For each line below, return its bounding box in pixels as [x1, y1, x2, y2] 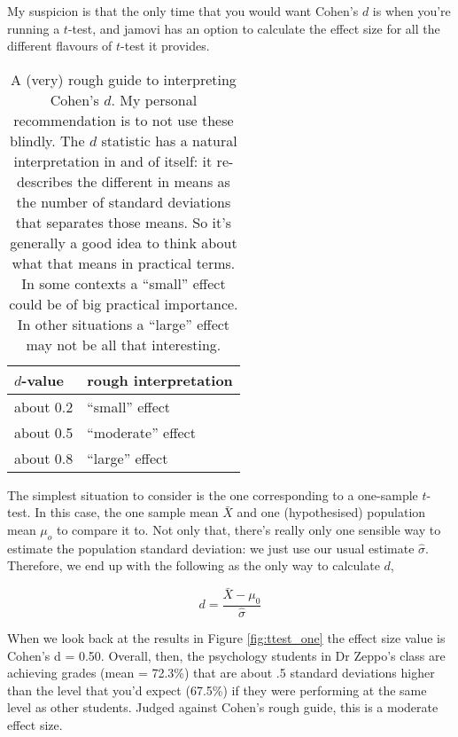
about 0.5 [14, 421, 74, 443]
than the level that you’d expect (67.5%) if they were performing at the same [7, 680, 427, 699]
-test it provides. [120, 36, 210, 55]
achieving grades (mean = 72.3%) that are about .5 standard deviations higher [7, 663, 435, 682]
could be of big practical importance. [9, 293, 238, 314]
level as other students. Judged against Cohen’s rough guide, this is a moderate [7, 698, 439, 717]
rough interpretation [87, 369, 233, 390]
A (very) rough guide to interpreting [10, 68, 237, 90]
